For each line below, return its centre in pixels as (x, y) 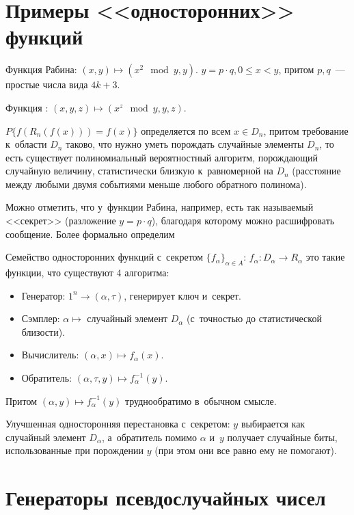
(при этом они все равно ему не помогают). (246, 450)
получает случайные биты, (282, 437)
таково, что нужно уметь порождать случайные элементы (185, 144)
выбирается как (273, 424)
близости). (43, 331)
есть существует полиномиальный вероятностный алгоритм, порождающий (162, 157)
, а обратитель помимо (149, 437)
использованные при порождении (75, 450)
